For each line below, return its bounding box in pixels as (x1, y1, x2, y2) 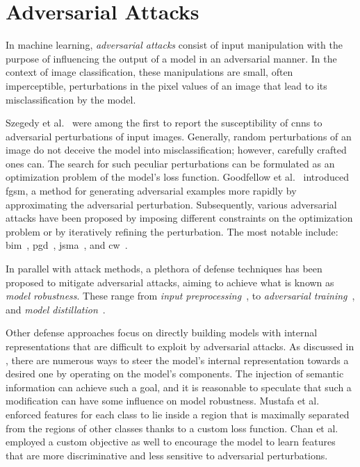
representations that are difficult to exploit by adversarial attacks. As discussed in (6, 339, 354, 353)
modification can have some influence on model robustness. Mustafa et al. (6, 393, 320, 408)
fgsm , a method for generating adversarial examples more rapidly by (6, 183, 297, 198)
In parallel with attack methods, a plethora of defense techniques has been (6, 261, 322, 276)
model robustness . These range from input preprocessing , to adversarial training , (6, 288, 355, 303)
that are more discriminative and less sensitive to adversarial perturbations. (6, 448, 328, 462)
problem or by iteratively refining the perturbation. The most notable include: (6, 224, 338, 238)
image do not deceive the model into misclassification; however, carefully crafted (6, 142, 347, 157)
